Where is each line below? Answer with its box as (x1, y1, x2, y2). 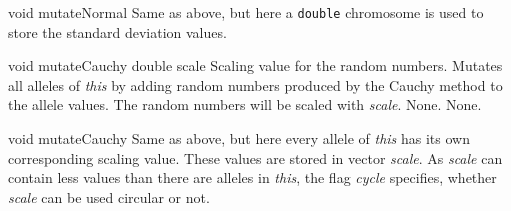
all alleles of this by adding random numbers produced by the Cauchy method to (8, 74, 503, 95)
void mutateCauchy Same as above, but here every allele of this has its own (8, 128, 470, 149)
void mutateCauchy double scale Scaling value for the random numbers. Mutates (8, 55, 503, 76)
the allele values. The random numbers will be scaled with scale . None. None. (8, 94, 482, 115)
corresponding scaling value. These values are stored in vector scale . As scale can (8, 147, 503, 168)
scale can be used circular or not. (8, 186, 210, 207)
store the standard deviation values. (8, 21, 227, 42)
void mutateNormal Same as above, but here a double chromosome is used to (8, 2, 484, 22)
